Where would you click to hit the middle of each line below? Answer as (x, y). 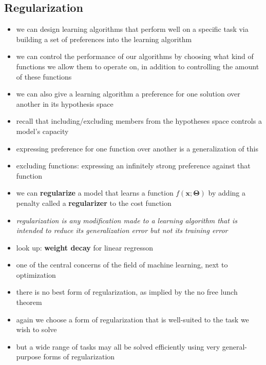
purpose (28, 357)
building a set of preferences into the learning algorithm (104, 39)
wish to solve (36, 329)
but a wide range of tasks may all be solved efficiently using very (118, 346)
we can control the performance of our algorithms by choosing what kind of (135, 56)
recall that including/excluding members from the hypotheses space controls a (139, 121)
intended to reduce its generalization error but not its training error (122, 230)
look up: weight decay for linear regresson (85, 247)
